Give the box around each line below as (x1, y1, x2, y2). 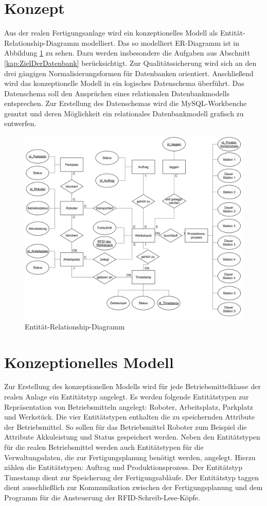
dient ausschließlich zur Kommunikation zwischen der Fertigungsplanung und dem (4, 482, 263, 493)
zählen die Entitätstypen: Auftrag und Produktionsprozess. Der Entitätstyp (4, 462, 243, 473)
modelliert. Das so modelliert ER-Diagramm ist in (81, 37, 240, 48)
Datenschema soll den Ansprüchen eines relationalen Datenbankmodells (4, 88, 229, 98)
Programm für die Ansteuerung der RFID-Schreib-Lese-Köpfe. (4, 492, 200, 502)
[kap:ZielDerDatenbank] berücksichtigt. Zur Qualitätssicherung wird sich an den (4, 57, 257, 68)
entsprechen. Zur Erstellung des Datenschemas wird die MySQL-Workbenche (4, 98, 247, 109)
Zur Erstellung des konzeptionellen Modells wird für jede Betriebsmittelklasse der (4, 381, 261, 392)
